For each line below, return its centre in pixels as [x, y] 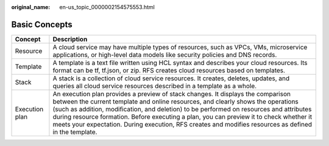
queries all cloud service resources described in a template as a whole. [155, 86]
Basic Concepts [42, 24]
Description [70, 39]
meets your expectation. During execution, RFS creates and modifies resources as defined [182, 124]
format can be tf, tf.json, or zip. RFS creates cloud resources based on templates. [169, 70]
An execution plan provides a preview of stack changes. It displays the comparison [172, 94]
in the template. [75, 132]
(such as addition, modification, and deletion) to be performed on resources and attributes [182, 109]
